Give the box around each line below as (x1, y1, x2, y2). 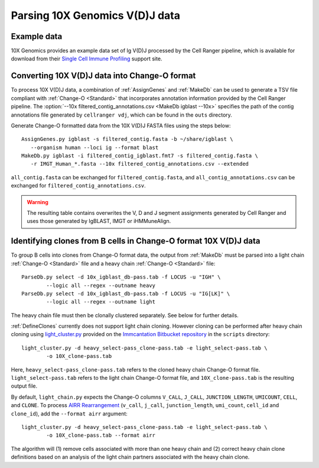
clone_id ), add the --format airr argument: (11, 410, 128, 417)
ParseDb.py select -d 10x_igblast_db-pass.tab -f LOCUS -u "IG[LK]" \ (21, 290, 230, 297)
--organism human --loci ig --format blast (30, 144, 159, 151)
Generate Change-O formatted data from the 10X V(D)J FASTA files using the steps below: (11, 122, 231, 129)
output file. (11, 382, 38, 390)
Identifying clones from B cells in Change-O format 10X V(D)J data (11, 236, 261, 246)
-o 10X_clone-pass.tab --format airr (46, 432, 156, 439)
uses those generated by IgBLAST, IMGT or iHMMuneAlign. (27, 218, 171, 225)
